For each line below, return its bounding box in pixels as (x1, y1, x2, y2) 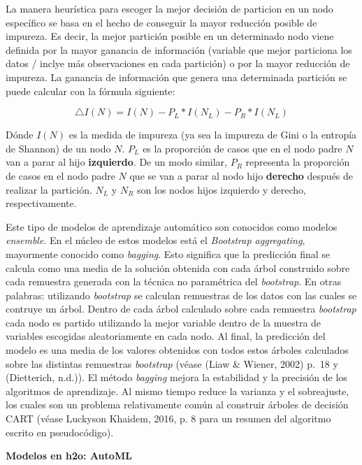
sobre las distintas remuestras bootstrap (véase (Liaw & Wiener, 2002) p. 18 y (6, 356, 338, 371)
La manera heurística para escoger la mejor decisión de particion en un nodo (6, 1, 333, 15)
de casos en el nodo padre (6, 168, 115, 183)
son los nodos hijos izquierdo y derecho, (137, 182, 306, 196)
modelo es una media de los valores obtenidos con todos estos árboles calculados (6, 343, 349, 357)
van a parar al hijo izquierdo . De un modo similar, (6, 155, 227, 169)
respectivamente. (6, 196, 77, 210)
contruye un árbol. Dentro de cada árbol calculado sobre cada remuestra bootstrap (6, 301, 356, 316)
